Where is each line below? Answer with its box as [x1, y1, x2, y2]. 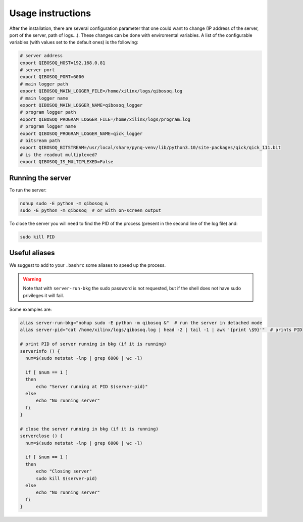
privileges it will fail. [23, 292, 64, 298]
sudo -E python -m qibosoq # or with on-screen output [20, 208, 162, 213]
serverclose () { [20, 433, 63, 439]
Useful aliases [9, 249, 55, 257]
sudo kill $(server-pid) [36, 476, 98, 481]
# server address [20, 53, 63, 59]
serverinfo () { [20, 348, 61, 354]
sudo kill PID [20, 234, 55, 240]
